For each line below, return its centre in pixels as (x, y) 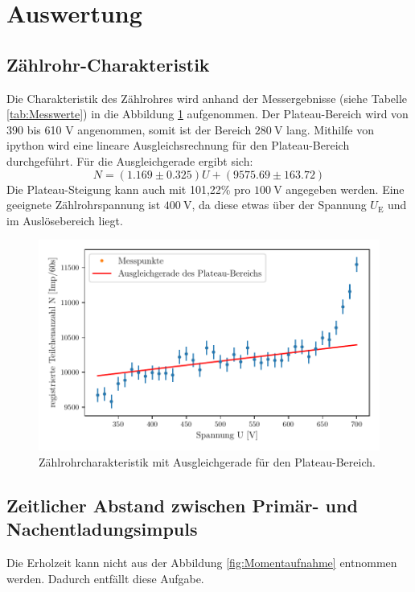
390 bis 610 (34, 129)
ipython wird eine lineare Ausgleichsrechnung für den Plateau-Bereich (178, 145)
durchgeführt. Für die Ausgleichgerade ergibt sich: (130, 160)
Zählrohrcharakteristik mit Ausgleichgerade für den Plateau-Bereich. (207, 461)
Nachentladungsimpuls (102, 529)
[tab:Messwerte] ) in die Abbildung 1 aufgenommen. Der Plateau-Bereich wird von (207, 114)
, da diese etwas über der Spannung (279, 205)
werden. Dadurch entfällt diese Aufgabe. (105, 578)
